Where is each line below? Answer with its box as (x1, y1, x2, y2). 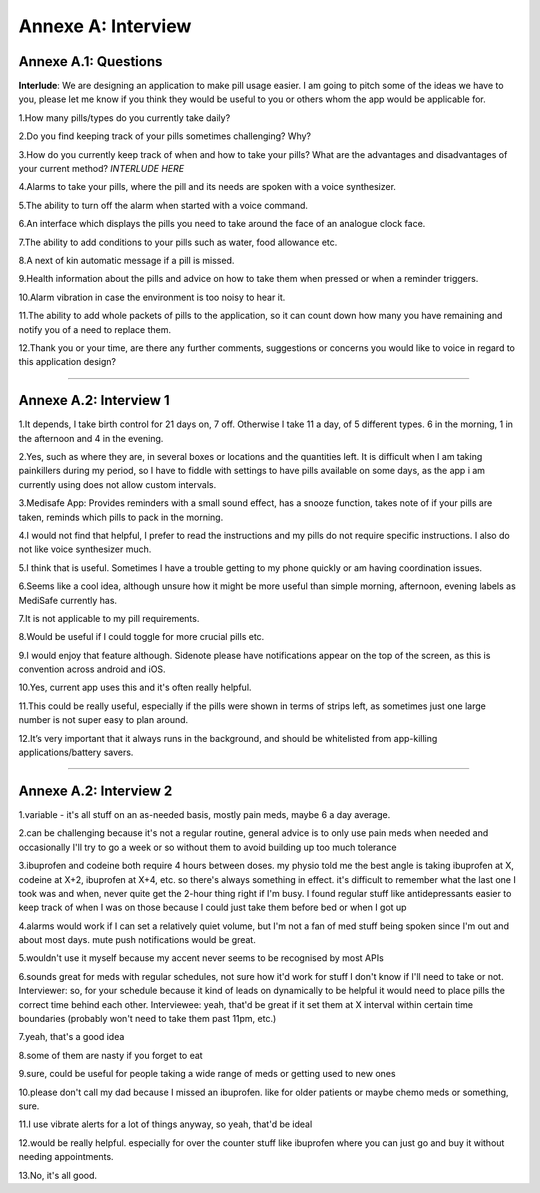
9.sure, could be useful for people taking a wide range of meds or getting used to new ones (18, 1068, 396, 1080)
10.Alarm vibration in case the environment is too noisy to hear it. (18, 291, 286, 303)
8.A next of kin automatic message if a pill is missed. (18, 254, 235, 266)
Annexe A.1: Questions (18, 53, 163, 70)
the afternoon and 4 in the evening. (18, 432, 164, 444)
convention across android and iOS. (18, 663, 166, 675)
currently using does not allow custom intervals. (18, 478, 217, 490)
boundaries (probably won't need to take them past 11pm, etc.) (18, 1013, 277, 1025)
